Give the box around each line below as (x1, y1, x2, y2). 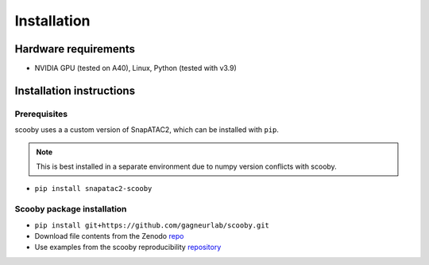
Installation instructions (14, 84, 135, 97)
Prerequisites (14, 108, 68, 119)
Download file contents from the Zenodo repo (34, 231, 184, 240)
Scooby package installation (14, 204, 127, 215)
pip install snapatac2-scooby (34, 184, 153, 193)
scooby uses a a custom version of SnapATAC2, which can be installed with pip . (14, 125, 280, 134)
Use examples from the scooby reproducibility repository (34, 243, 222, 252)
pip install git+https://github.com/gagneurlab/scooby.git (34, 220, 270, 230)
